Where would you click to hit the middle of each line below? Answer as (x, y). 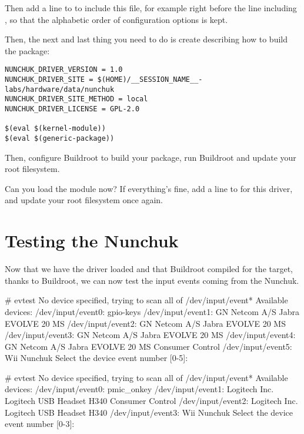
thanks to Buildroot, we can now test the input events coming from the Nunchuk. (152, 280)
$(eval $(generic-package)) (60, 138)
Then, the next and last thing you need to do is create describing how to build (146, 39)
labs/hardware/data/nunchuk (60, 89)
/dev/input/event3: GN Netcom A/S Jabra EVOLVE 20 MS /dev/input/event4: (150, 335)
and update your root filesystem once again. (84, 200)
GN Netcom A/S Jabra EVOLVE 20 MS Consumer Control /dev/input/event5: (148, 346)
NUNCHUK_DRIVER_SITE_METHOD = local (76, 99)
